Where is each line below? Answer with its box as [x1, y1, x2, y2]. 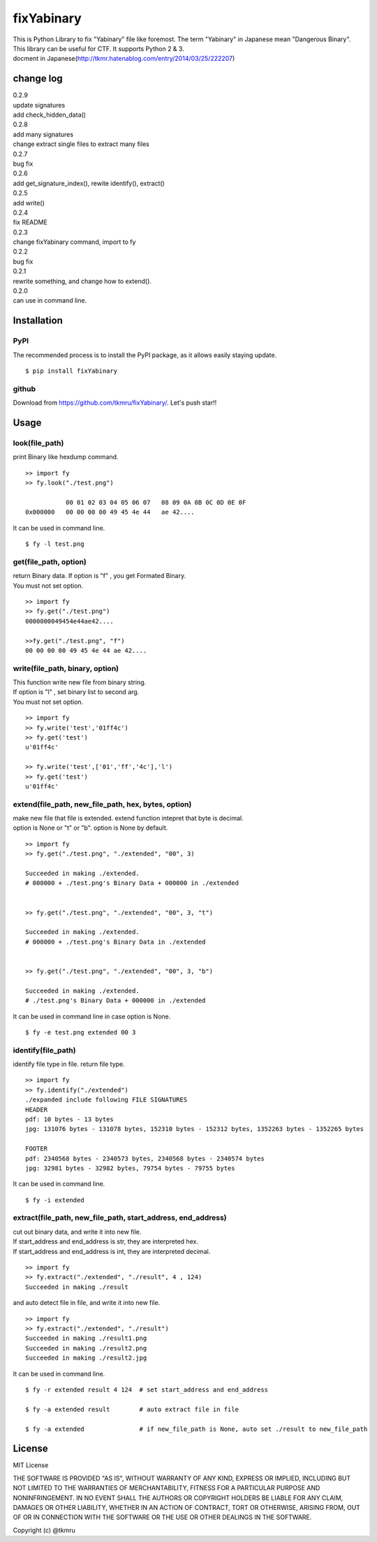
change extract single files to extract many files [13, 140, 149, 148]
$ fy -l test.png [25, 540, 84, 548]
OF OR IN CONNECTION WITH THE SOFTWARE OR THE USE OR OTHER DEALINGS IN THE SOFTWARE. [13, 1513, 312, 1522]
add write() [13, 199, 45, 207]
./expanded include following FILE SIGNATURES [25, 1096, 188, 1104]
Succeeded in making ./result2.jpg [25, 1354, 147, 1362]
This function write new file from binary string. [13, 678, 147, 686]
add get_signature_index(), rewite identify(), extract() [13, 179, 165, 187]
